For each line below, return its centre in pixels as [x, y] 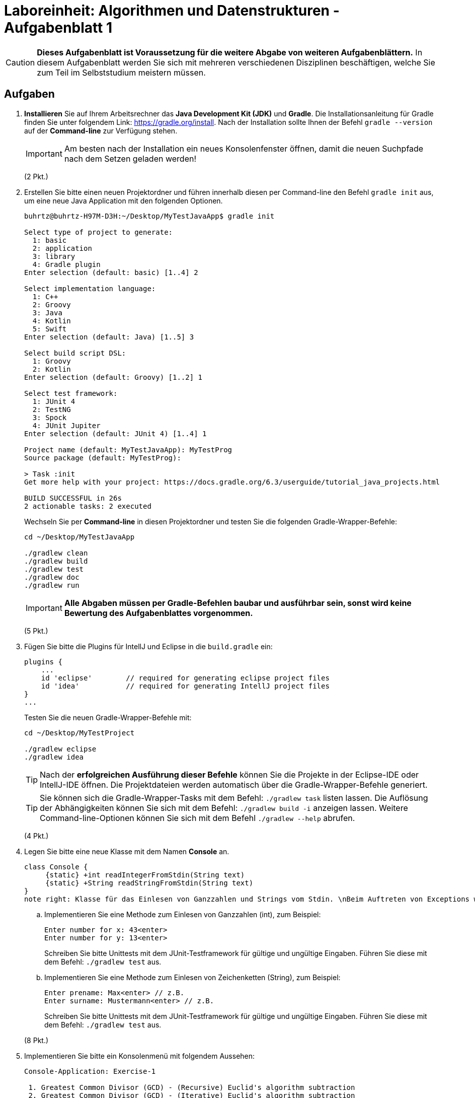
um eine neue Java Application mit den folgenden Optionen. [124, 200]
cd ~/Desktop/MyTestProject [80, 733]
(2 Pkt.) [36, 176]
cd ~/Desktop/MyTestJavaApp [80, 537]
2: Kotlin [52, 369]
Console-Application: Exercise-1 [90, 1071]
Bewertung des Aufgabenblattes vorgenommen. [159, 613]
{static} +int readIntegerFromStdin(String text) [145, 875]
